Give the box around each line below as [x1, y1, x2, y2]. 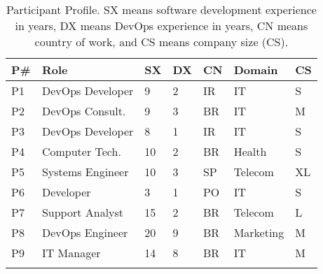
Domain [233, 62, 278, 78]
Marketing [233, 224, 284, 240]
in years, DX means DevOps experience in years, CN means [15, 17, 308, 34]
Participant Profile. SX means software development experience [6, 1, 317, 17]
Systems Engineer [41, 164, 129, 180]
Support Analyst [41, 204, 124, 220]
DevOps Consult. [41, 103, 126, 119]
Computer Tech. [41, 143, 121, 159]
